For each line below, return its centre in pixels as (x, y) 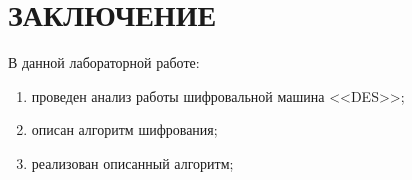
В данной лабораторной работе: (104, 62)
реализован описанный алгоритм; (132, 162)
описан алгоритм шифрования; (124, 129)
